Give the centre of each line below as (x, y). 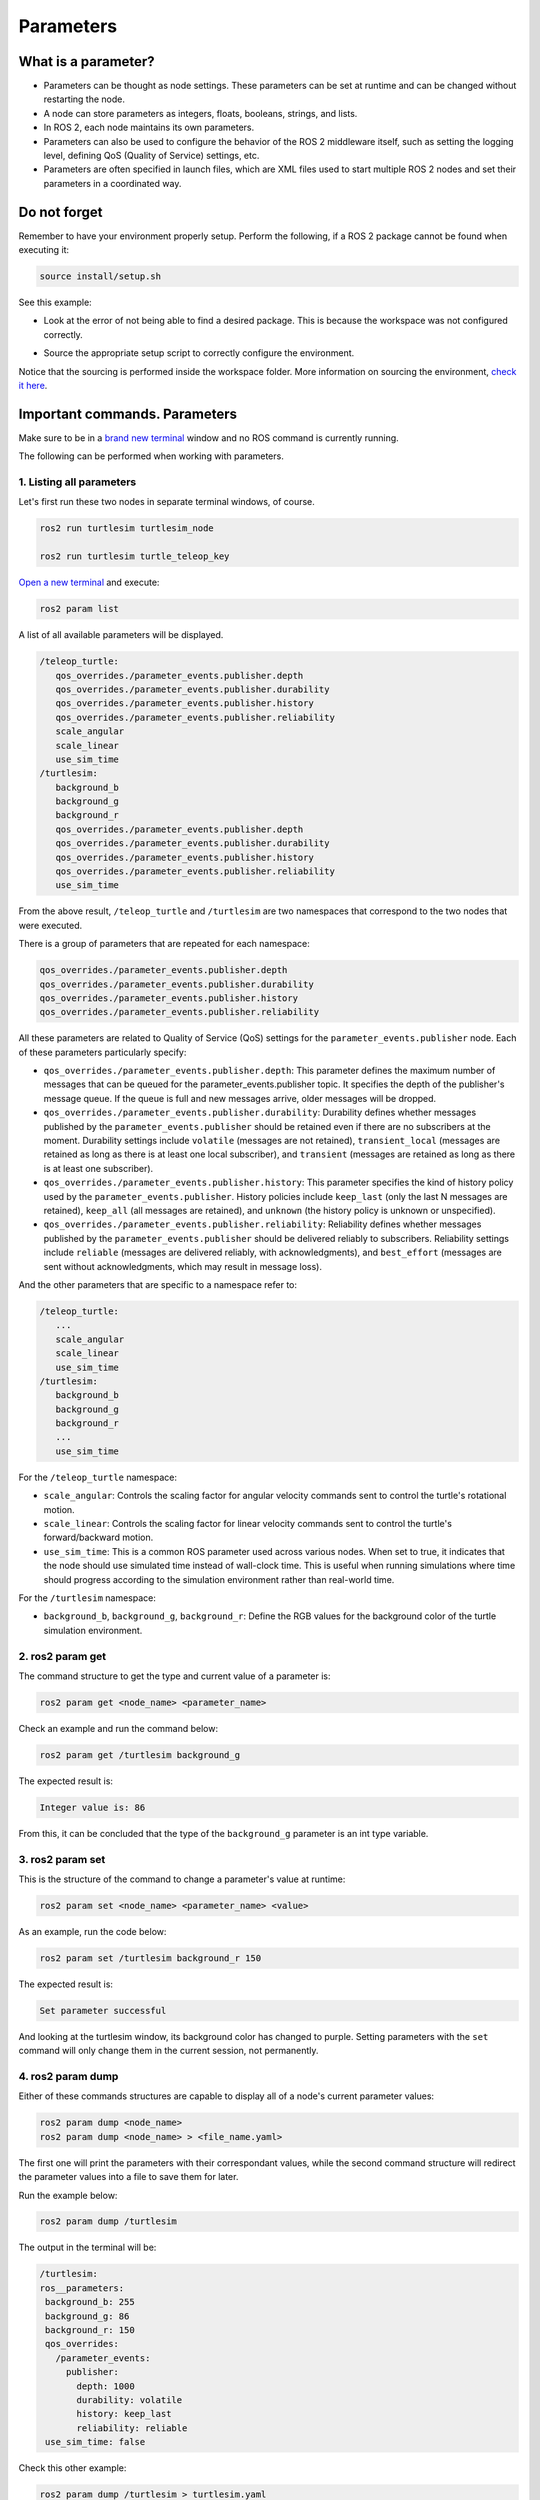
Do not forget (60, 211)
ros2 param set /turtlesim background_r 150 (150, 1958)
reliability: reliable (132, 2428)
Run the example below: (68, 2195)
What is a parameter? (86, 61)
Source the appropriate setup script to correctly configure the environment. (199, 353)
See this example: (55, 302)
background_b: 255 (90, 2302)
